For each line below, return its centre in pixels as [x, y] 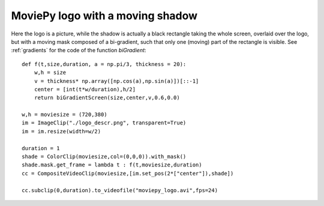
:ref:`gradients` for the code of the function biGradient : [79, 50]
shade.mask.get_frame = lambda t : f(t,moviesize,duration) [112, 165]
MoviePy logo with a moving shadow [104, 16]
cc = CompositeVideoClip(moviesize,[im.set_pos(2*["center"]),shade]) [128, 173]
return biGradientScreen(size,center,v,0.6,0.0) [107, 98]
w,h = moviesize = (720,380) [64, 115]
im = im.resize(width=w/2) [61, 131]
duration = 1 [41, 148]
